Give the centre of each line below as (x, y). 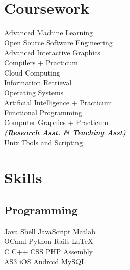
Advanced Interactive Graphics (52, 52)
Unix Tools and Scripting (44, 142)
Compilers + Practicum (41, 62)
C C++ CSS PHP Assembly (48, 251)
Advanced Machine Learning (49, 32)
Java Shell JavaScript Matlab (50, 231)
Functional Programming (43, 112)
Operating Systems (34, 92)
